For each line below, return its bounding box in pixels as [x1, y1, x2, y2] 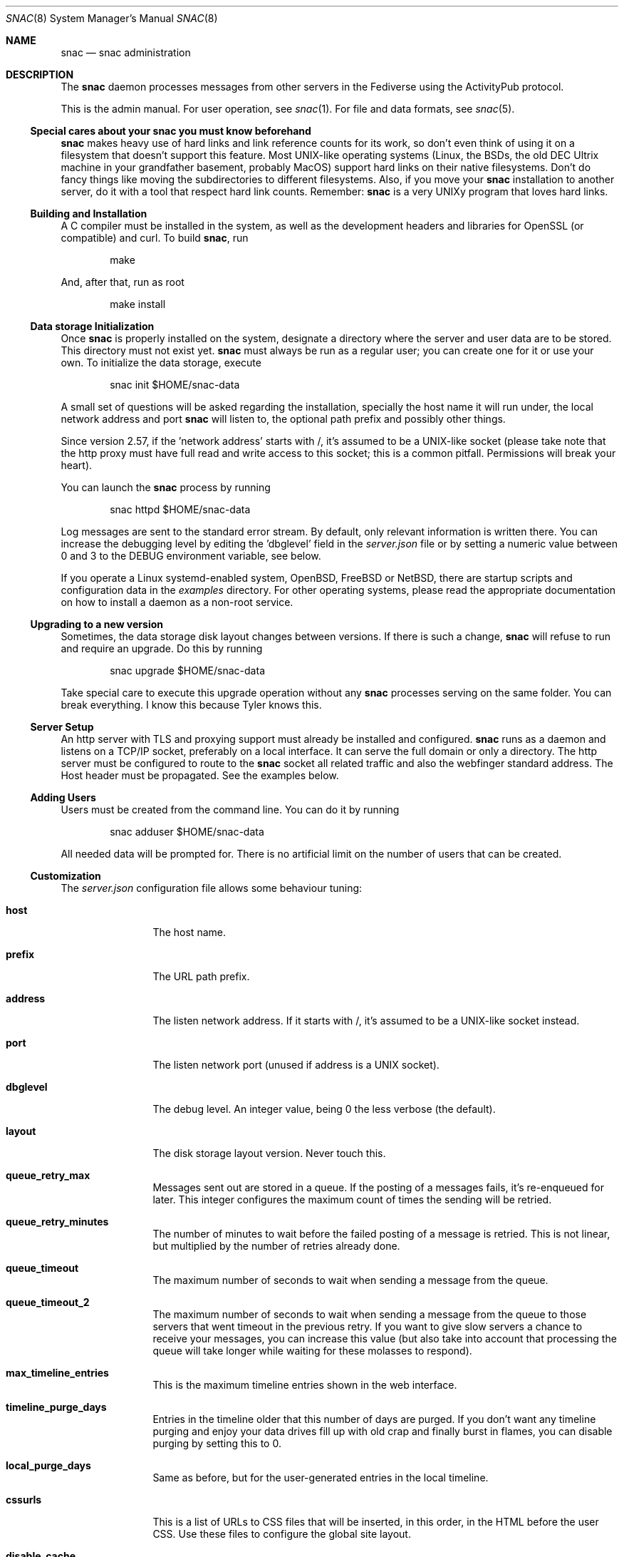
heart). [61, 459, 93, 471]
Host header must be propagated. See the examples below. [61, 769, 339, 781]
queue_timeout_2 [6, 1296, 90, 1308]
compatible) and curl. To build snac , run [61, 232, 249, 244]
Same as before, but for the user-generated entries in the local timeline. [152, 1471, 489, 1484]
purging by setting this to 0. [152, 1437, 281, 1449]
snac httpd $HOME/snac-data [110, 503, 251, 515]
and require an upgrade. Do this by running [61, 642, 263, 654]
